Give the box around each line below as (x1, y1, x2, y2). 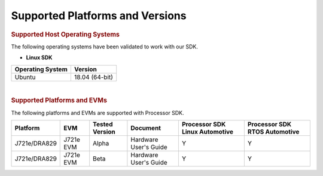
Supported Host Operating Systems (11, 30, 120, 38)
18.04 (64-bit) (74, 72, 114, 81)
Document (130, 124, 161, 132)
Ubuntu (14, 72, 36, 81)
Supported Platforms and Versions (11, 9, 187, 22)
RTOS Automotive (247, 128, 300, 136)
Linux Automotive (181, 128, 233, 136)
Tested (93, 120, 113, 129)
